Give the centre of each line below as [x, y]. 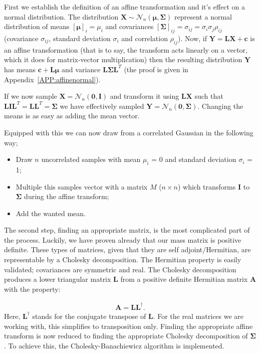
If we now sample [31, 96]
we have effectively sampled [102, 106]
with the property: [32, 289]
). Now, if [193, 38]
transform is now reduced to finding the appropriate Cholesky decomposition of [126, 336]
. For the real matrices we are [198, 316]
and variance [81, 69]
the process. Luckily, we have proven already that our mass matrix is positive [123, 239]
